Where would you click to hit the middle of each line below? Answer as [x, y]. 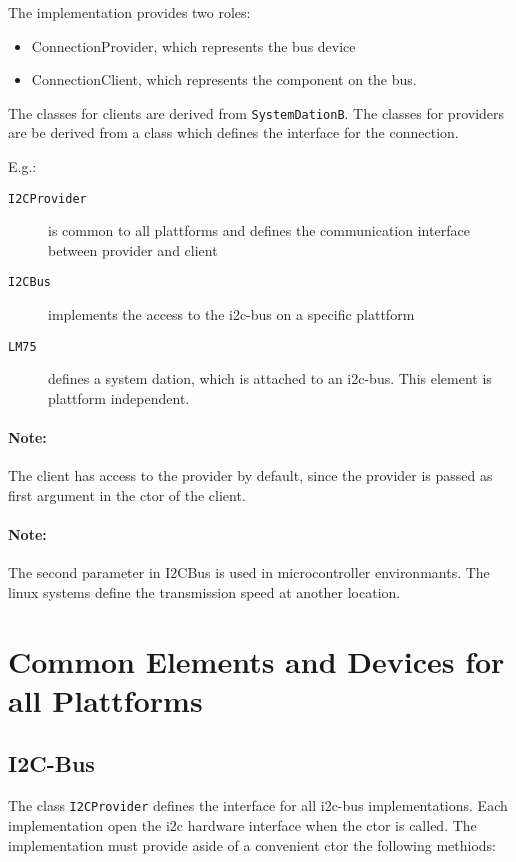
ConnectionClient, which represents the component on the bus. [224, 79]
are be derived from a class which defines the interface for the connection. [233, 132]
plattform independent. [119, 397]
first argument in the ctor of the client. [127, 494]
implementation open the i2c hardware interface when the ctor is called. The [242, 824]
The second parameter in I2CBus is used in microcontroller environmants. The [249, 572]
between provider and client [133, 249]
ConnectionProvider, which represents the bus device [193, 45]
